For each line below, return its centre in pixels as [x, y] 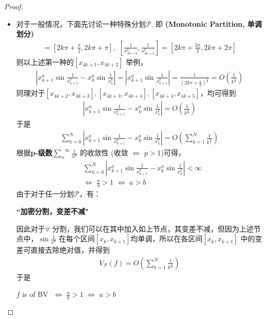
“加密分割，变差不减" [52, 211]
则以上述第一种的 [45, 61]
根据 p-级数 [34, 153]
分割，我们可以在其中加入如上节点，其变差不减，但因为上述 [153, 228]
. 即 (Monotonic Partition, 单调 [206, 23]
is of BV [35, 294]
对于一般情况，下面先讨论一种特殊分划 [81, 23]
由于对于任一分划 [45, 194]
